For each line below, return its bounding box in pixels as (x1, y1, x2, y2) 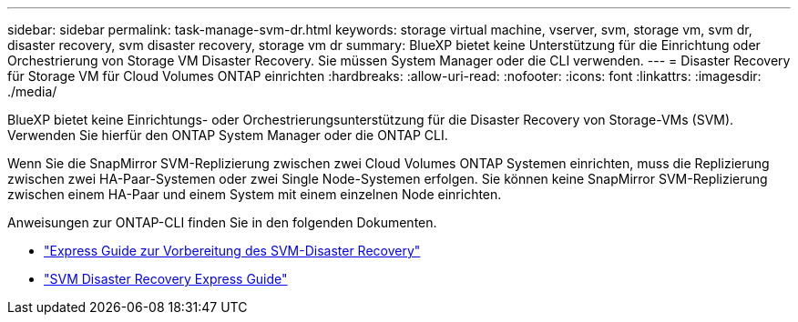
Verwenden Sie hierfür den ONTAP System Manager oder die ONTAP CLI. (7, 127, 448, 143)
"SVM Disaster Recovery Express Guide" (44, 271, 288, 287)
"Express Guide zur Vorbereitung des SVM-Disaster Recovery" (44, 243, 421, 258)
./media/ (7, 84, 57, 99)
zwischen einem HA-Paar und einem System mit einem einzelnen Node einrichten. (7, 186, 502, 202)
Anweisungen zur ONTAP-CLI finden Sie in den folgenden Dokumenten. (7, 215, 437, 230)
